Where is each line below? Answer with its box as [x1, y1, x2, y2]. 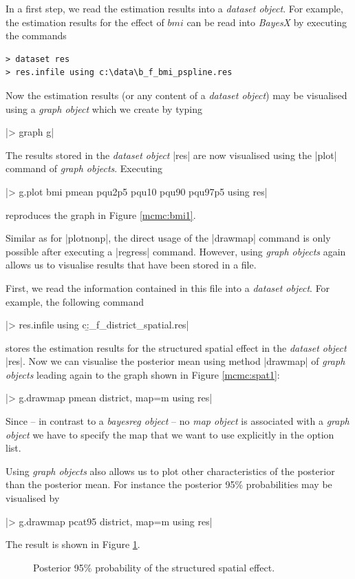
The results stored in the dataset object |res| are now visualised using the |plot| [6, 147, 337, 162]
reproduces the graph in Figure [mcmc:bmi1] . [6, 207, 196, 222]
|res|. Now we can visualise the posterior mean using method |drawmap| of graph [6, 354, 345, 368]
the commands [6, 28, 67, 43]
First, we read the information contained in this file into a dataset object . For [6, 280, 330, 295]
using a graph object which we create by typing [6, 101, 203, 116]
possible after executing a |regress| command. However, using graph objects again [6, 244, 346, 258]
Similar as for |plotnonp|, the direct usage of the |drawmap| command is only [6, 231, 331, 245]
